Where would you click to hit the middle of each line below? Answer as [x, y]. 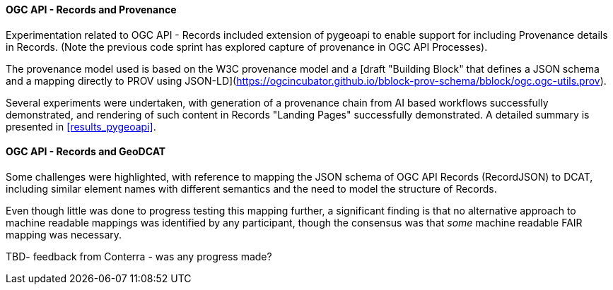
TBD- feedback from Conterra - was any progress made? [139, 256]
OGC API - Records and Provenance [91, 10]
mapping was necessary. [64, 234]
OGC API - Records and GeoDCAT [86, 152]
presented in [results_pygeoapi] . [81, 126]
